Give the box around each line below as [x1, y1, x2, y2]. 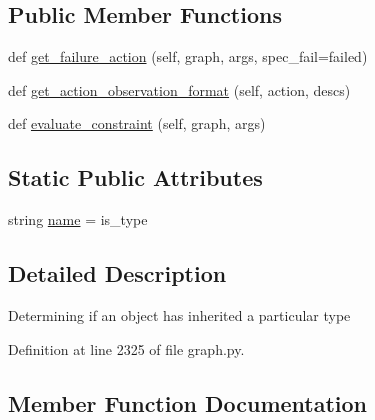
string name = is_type [8, 209, 148, 230]
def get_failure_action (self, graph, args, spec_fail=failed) [8, 46, 368, 67]
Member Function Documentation [8, 387, 368, 418]
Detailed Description [8, 258, 227, 289]
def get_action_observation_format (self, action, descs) [8, 79, 351, 100]
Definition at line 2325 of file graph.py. [8, 338, 245, 359]
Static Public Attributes [8, 162, 263, 193]
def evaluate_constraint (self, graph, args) [8, 113, 266, 134]
